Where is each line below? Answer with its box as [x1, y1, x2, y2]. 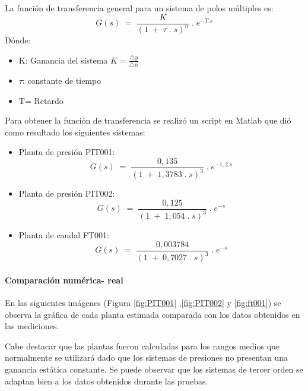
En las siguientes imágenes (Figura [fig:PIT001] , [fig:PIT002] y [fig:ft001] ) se [5, 297, 281, 309]
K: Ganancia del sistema [18, 53, 108, 66]
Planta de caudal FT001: [18, 229, 109, 241]
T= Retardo [18, 94, 63, 106]
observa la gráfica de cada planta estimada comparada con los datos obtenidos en [5, 308, 300, 320]
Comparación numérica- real [5, 273, 123, 286]
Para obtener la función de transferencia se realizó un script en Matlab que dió [5, 114, 291, 127]
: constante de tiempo [22, 74, 101, 86]
